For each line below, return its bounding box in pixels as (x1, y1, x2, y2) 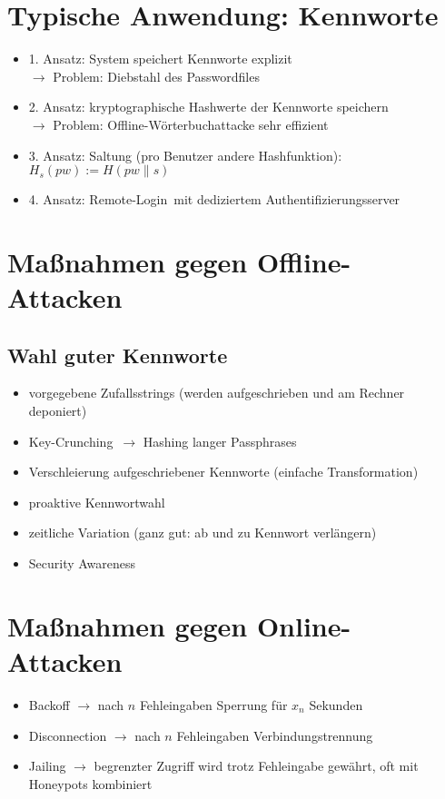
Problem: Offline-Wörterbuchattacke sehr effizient (53, 114, 329, 133)
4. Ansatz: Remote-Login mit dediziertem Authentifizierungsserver (28, 190, 400, 209)
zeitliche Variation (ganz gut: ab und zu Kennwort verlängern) (28, 523, 377, 542)
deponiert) (28, 401, 87, 420)
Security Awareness (28, 554, 136, 573)
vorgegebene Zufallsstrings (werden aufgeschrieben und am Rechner (28, 383, 405, 402)
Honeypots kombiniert (28, 774, 153, 793)
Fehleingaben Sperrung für (139, 695, 288, 714)
